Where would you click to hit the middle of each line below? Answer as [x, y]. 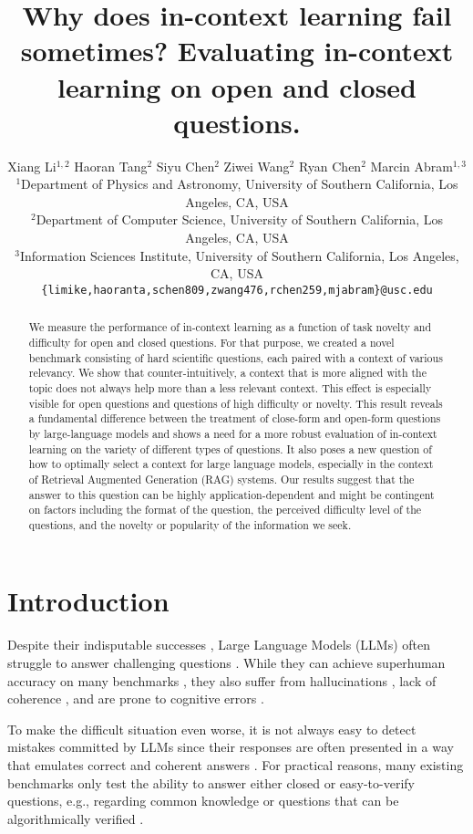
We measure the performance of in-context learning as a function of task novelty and [230, 327]
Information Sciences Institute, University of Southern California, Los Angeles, [239, 255]
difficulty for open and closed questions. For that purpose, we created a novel [211, 342]
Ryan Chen [330, 166]
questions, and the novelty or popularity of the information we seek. [190, 524]
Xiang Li [32, 166]
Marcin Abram [411, 166]
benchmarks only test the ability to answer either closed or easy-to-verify [211, 782]
